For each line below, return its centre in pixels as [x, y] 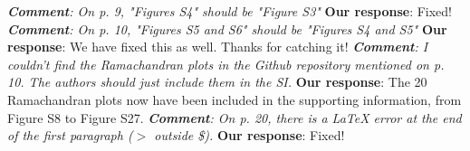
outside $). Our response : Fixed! [249, 135]
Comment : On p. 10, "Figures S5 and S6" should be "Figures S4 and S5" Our [227, 28]
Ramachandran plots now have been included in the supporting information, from [235, 99]
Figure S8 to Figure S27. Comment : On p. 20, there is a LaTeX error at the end [235, 117]
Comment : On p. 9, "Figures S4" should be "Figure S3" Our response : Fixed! [230, 11]
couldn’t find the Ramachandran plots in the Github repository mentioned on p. [226, 64]
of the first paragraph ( [70, 135]
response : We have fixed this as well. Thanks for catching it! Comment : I [218, 47]
